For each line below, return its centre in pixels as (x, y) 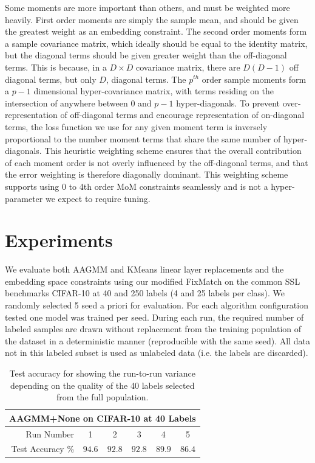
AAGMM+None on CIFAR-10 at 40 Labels (103, 418)
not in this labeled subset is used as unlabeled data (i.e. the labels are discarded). (157, 353)
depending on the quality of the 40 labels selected (103, 385)
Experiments (59, 240)
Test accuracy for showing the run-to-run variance (102, 373)
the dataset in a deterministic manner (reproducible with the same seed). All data (157, 340)
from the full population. (103, 397)
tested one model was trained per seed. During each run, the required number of (154, 317)
